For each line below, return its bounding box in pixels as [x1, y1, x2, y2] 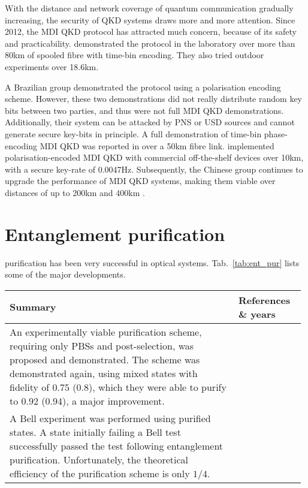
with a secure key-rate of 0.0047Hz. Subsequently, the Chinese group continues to [5, 162, 303, 175]
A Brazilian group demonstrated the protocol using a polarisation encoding [5, 80, 281, 93]
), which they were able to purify [89, 379, 227, 394]
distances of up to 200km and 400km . [5, 186, 145, 198]
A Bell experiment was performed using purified [10, 411, 211, 425]
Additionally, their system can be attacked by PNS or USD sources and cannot [5, 116, 295, 128]
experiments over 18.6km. [5, 60, 99, 73]
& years [238, 306, 276, 321]
